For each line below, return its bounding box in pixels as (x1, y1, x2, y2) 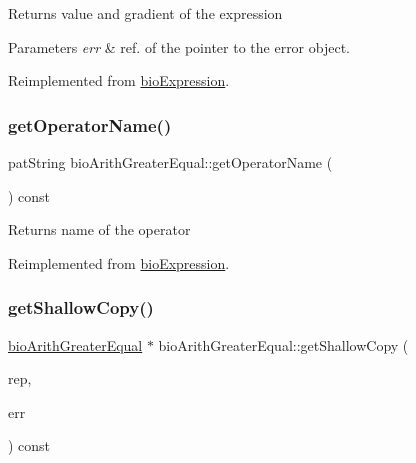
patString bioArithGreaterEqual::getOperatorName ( (8, 152, 333, 172)
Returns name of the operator (8, 219, 191, 240)
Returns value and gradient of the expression (8, 3, 283, 23)
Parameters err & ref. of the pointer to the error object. (8, 36, 350, 57)
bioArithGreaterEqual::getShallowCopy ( (158, 334, 409, 355)
